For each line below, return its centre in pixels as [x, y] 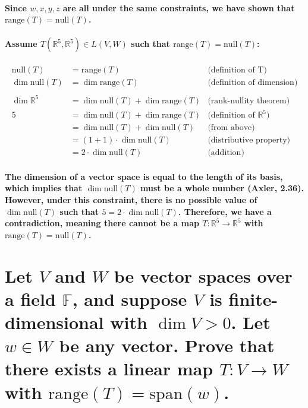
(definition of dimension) [253, 83]
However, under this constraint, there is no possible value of [131, 200]
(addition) [226, 153]
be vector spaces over [203, 275]
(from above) [231, 128]
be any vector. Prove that [167, 345]
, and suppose [130, 298]
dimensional [54, 322]
